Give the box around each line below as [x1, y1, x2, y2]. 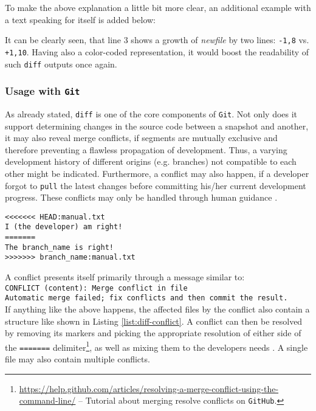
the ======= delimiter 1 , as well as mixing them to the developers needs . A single [5, 339, 308, 353]
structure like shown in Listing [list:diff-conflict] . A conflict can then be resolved [5, 314, 303, 327]
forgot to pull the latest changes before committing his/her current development [5, 179, 306, 192]
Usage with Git [5, 83, 80, 98]
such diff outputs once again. [5, 57, 117, 70]
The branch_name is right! [5, 243, 114, 252]
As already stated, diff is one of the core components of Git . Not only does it [5, 107, 298, 120]
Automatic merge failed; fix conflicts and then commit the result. [5, 294, 288, 303]
